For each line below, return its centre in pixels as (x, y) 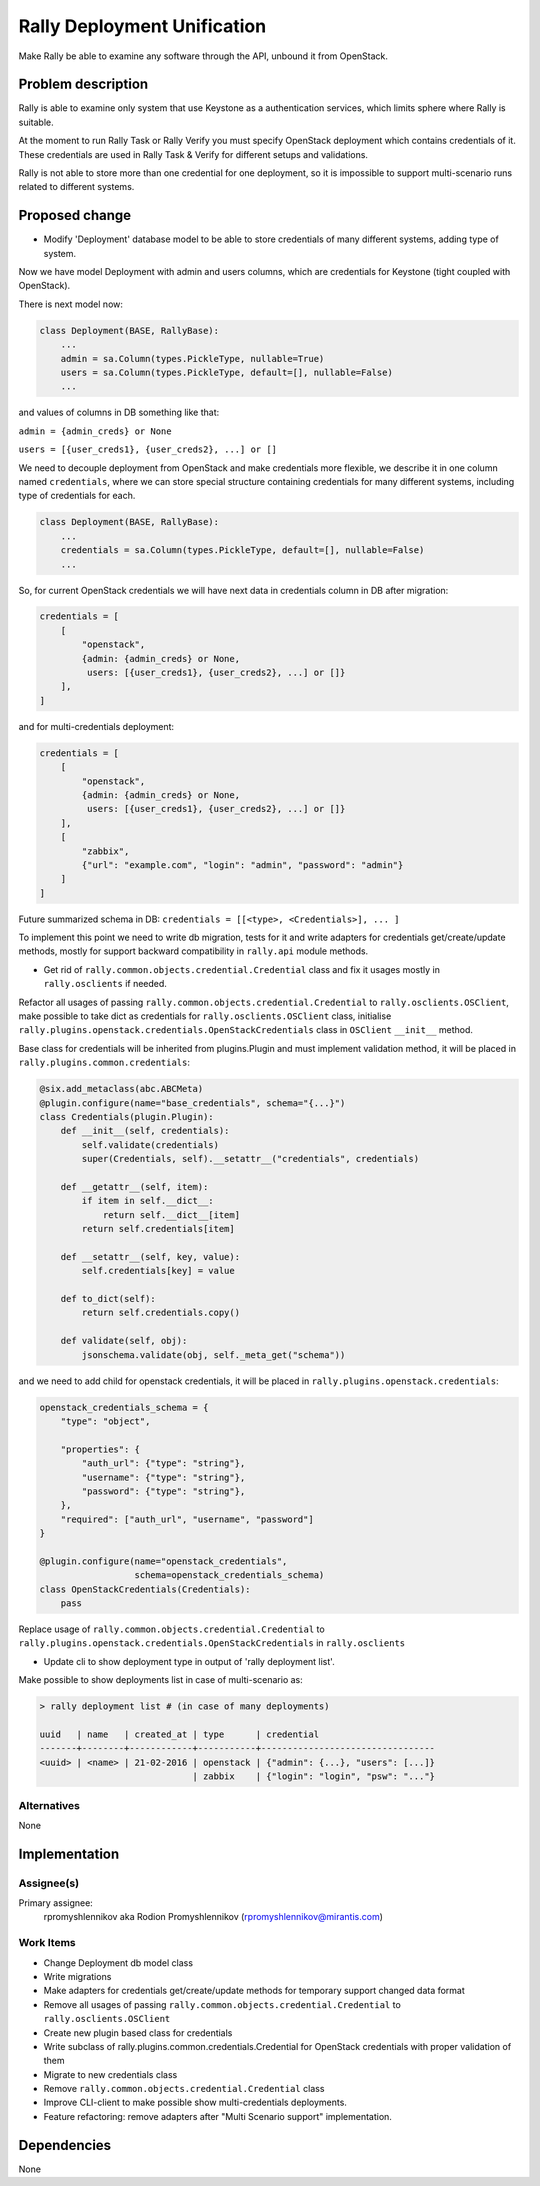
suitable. (36, 122)
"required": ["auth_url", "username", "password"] (187, 1519)
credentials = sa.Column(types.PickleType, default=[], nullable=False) (242, 550)
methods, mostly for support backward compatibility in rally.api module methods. (193, 951)
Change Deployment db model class (118, 1962)
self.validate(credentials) (150, 1144)
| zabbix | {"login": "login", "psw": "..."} (313, 1776)
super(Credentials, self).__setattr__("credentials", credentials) (250, 1159)
